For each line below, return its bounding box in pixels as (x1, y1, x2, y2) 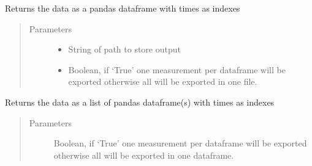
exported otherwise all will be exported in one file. (68, 75, 257, 88)
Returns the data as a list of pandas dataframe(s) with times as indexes (5, 95, 275, 108)
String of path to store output (68, 43, 181, 56)
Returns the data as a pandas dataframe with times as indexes (5, 2, 240, 14)
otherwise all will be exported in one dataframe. (53, 148, 234, 161)
